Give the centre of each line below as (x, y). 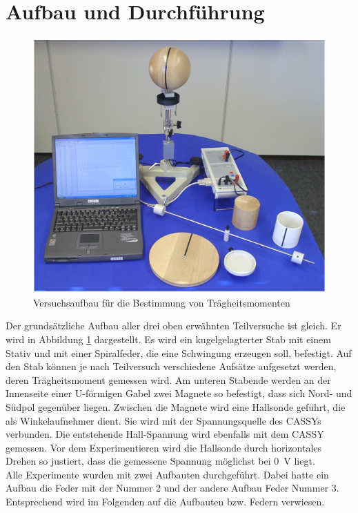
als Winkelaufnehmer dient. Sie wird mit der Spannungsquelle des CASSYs (163, 420)
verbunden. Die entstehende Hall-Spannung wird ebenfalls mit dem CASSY (165, 434)
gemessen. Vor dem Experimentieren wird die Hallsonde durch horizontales (164, 447)
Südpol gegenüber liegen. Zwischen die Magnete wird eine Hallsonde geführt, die (176, 406)
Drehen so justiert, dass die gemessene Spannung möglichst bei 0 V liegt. (160, 461)
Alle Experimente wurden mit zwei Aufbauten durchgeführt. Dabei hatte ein (167, 474)
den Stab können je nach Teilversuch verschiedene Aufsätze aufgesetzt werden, (171, 366)
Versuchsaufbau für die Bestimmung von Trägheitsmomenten (162, 302)
